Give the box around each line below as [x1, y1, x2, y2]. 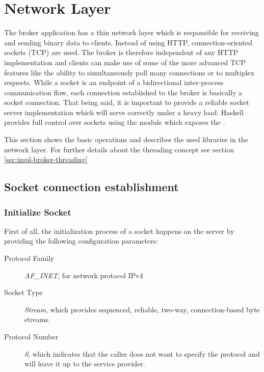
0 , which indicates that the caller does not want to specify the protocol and [24, 348, 260, 359]
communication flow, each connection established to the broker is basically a [4, 87, 243, 97]
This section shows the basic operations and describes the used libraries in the [4, 134, 248, 145]
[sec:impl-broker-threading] [4, 154, 88, 165]
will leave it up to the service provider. [24, 358, 145, 369]
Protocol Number [4, 331, 59, 341]
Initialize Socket [4, 205, 71, 218]
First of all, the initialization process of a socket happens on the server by [4, 225, 234, 236]
